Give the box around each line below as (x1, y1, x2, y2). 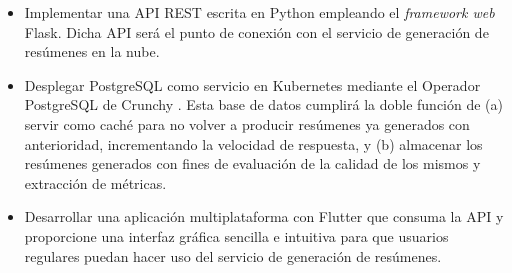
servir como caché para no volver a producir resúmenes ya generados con (24, 113, 470, 134)
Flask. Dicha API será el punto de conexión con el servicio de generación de (24, 21, 489, 42)
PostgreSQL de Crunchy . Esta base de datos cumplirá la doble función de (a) (24, 94, 503, 115)
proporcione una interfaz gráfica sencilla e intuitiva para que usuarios (24, 225, 449, 246)
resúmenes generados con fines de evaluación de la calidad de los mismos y (24, 153, 481, 174)
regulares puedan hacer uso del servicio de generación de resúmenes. (24, 245, 442, 266)
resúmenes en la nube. (24, 41, 160, 62)
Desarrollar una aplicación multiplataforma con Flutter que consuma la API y (24, 206, 504, 227)
